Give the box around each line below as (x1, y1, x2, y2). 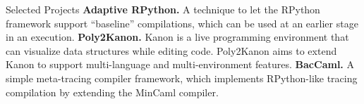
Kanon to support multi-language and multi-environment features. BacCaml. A (6, 57, 355, 72)
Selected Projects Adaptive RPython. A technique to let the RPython (6, 2, 320, 16)
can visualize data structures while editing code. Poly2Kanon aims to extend (6, 43, 337, 58)
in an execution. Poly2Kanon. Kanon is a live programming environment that (6, 30, 349, 44)
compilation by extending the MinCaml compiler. (6, 84, 219, 99)
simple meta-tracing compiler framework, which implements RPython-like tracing (6, 70, 358, 85)
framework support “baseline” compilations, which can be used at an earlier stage (6, 15, 358, 30)
